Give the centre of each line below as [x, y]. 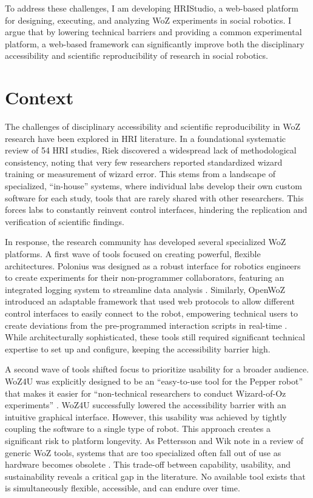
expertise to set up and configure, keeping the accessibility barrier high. [138, 348]
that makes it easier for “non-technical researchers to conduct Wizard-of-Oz [146, 393]
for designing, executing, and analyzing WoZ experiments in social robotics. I [148, 20]
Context [39, 97]
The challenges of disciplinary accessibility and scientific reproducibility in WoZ [153, 126]
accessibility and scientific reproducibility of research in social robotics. [136, 56]
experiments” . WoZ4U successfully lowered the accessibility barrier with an [146, 405]
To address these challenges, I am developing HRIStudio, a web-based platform [152, 8]
